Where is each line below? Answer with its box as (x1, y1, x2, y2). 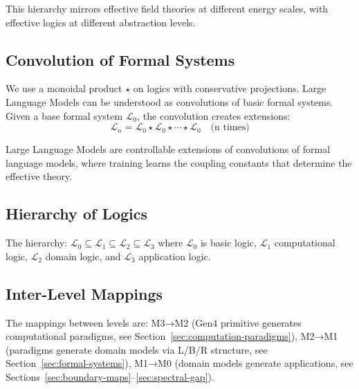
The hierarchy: (6, 235, 68, 250)
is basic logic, (200, 235, 257, 250)
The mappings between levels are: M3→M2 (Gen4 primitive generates (6, 315, 302, 329)
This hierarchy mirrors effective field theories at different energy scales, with (6, 1, 329, 15)
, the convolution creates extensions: (137, 108, 291, 123)
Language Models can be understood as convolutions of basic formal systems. (6, 94, 333, 109)
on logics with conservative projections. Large (133, 81, 326, 96)
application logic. (138, 248, 211, 263)
